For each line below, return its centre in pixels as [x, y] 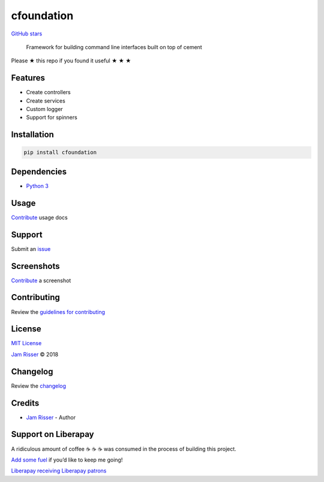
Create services [46, 101]
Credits [25, 403]
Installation [32, 135]
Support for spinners [52, 118]
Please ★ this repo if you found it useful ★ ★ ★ [71, 61]
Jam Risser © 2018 [35, 354]
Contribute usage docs [40, 217]
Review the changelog [38, 386]
